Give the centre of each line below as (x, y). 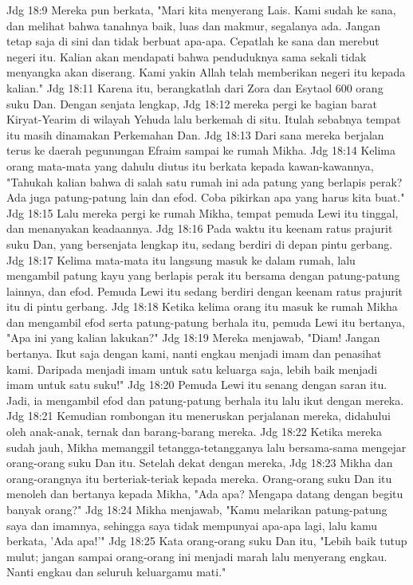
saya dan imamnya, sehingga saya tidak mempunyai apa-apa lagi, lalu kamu (192, 525)
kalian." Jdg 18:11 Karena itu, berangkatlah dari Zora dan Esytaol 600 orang (195, 87)
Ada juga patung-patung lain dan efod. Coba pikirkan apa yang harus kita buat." (206, 197)
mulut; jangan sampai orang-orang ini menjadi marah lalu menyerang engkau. (197, 556)
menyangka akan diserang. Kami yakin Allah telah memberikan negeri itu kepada (206, 72)
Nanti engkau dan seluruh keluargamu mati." (116, 572)
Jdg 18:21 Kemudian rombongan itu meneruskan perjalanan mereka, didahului (199, 416)
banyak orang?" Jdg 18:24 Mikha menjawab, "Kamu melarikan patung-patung (197, 509)
